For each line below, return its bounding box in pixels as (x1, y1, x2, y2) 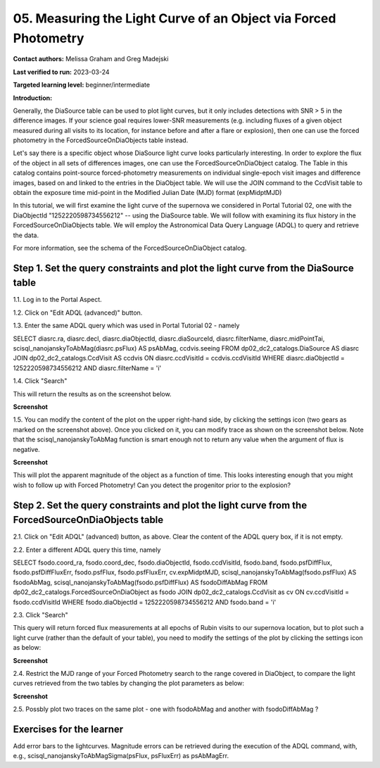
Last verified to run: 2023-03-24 (13, 68, 110, 76)
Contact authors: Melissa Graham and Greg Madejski (13, 55, 169, 63)
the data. (13, 231, 39, 239)
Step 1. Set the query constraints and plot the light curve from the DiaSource (13, 262, 355, 274)
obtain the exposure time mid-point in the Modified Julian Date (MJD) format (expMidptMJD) (13, 189, 282, 197)
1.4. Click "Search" (13, 377, 68, 385)
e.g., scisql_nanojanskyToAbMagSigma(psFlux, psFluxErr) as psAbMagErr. (13, 752, 229, 760)
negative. (13, 445, 40, 453)
